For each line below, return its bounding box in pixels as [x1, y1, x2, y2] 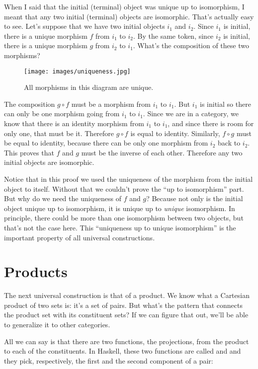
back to [218, 138, 241, 148]
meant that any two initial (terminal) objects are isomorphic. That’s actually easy [4, 11, 254, 21]
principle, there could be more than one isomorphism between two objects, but [4, 213, 244, 223]
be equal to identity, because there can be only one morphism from [4, 138, 208, 148]
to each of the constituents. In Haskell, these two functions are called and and [4, 346, 241, 356]
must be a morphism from [71, 98, 151, 109]
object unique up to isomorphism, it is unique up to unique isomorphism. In [4, 203, 235, 213]
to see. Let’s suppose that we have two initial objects [4, 21, 165, 31]
